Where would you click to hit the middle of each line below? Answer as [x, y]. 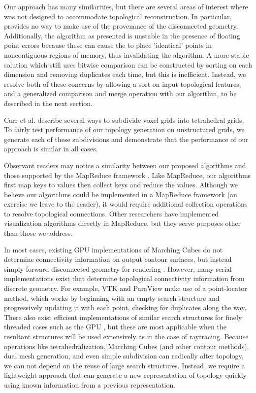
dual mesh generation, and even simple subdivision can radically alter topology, [124, 356]
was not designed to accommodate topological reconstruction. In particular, [118, 16]
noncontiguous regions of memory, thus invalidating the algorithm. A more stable [127, 54]
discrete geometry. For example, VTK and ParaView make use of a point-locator [126, 288]
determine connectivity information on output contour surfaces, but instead [118, 259]
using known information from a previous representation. [90, 384]
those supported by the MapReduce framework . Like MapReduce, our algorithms [128, 175]
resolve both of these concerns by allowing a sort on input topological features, [123, 84]
